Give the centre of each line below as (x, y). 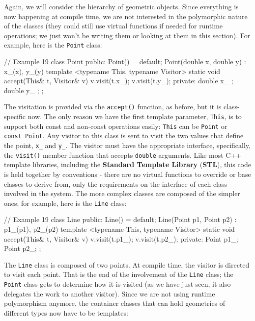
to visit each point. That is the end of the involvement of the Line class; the (119, 274)
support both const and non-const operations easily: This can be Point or (116, 126)
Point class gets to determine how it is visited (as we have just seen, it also (117, 284)
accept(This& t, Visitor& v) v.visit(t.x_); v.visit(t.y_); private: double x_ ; (119, 81)
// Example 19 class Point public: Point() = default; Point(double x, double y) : (125, 62)
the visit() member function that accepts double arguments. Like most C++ (123, 155)
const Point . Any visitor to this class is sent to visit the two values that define (124, 136)
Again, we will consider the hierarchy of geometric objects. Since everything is (121, 6)
